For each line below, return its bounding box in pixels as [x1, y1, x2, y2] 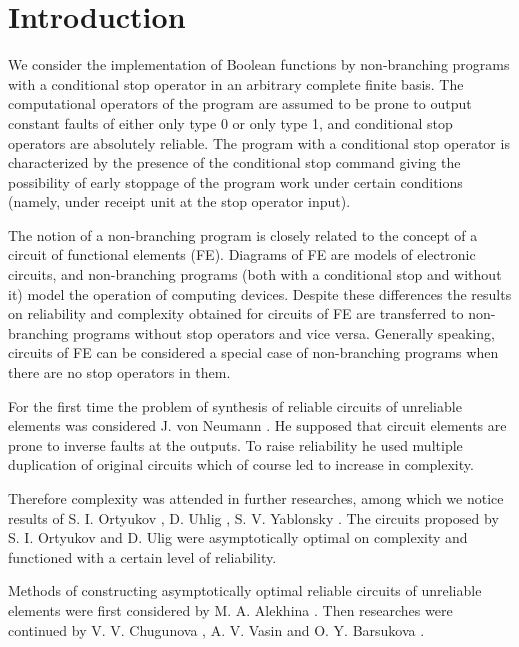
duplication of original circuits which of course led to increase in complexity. [8, 454, 474, 475]
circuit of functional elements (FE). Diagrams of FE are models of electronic [8, 244, 476, 265]
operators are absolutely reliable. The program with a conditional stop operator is [8, 132, 510, 153]
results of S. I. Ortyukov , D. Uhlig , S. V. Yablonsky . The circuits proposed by [8, 507, 499, 528]
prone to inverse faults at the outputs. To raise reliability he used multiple [8, 434, 463, 455]
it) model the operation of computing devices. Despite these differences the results [8, 283, 512, 304]
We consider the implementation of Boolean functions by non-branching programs [8, 54, 510, 75]
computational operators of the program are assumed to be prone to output [8, 93, 472, 114]
